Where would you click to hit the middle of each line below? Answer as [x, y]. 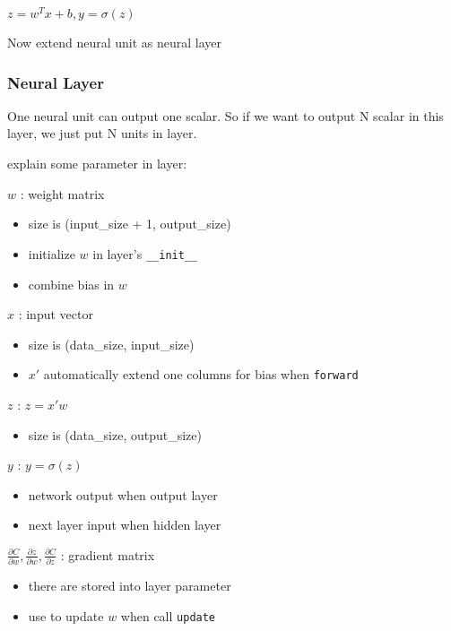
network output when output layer [123, 494]
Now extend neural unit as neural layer [114, 43]
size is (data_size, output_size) [115, 434]
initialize [52, 253]
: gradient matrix [108, 554]
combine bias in [71, 284]
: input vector [56, 314]
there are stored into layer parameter [130, 586]
